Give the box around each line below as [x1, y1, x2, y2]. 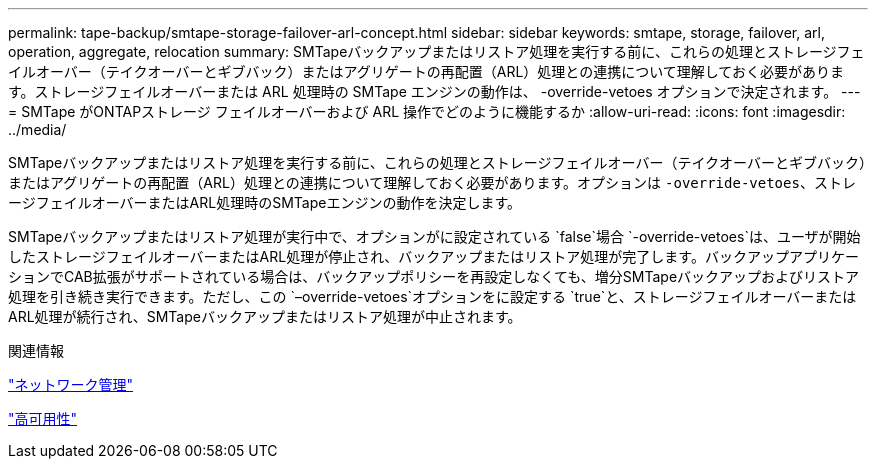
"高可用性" [8, 410, 78, 427]
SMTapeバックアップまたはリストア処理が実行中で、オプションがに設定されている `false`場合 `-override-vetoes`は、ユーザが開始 [8, 228, 861, 245]
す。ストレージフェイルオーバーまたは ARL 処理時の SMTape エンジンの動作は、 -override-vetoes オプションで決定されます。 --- [8, 83, 861, 100]
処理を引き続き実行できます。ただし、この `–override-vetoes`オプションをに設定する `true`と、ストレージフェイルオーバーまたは [8, 288, 857, 305]
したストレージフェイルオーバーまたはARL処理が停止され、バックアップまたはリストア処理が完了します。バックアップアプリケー [8, 248, 859, 265]
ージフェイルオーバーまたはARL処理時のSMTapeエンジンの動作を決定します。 [8, 194, 521, 211]
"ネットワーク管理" [8, 376, 134, 393]
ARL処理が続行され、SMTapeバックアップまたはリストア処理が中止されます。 [8, 308, 522, 325]
